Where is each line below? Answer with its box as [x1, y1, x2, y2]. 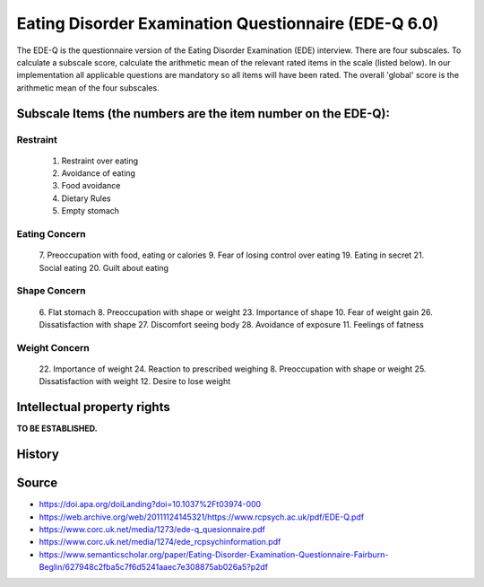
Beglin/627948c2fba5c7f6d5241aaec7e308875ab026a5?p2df [39, 562, 269, 573]
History [16, 447, 60, 461]
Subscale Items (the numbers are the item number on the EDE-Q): [16, 106, 390, 121]
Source [16, 476, 58, 491]
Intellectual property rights [16, 399, 170, 415]
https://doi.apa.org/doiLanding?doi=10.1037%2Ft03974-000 [39, 499, 262, 510]
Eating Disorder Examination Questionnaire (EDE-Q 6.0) [16, 13, 439, 33]
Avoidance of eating [61, 168, 136, 179]
